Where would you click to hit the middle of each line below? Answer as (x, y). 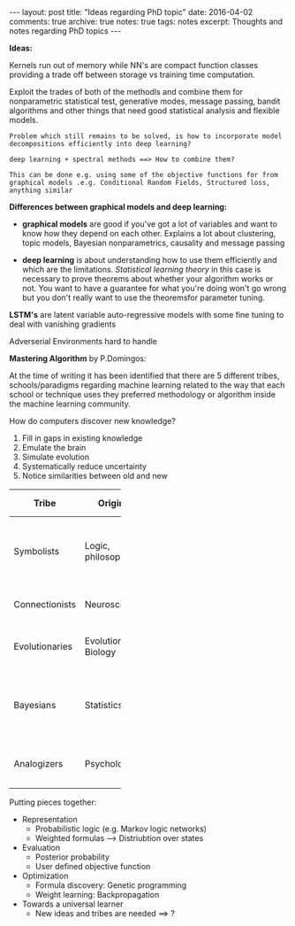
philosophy (107, 557)
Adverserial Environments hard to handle (83, 341)
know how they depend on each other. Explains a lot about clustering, (149, 233)
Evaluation (41, 848)
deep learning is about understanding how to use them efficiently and (149, 260)
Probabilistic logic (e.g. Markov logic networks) (121, 829)
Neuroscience (113, 604)
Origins (113, 503)
